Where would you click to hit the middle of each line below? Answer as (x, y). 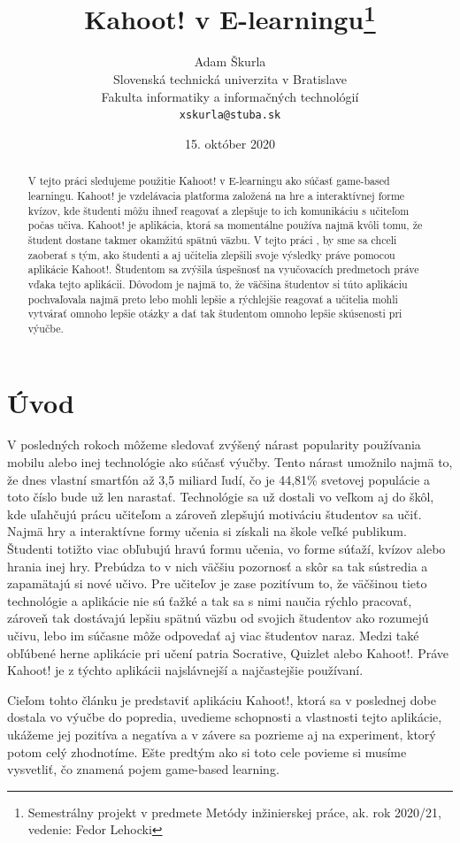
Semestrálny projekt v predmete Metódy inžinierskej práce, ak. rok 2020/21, (234, 812)
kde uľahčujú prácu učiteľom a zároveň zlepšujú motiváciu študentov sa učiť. (215, 513)
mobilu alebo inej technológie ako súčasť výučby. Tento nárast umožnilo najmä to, (230, 462)
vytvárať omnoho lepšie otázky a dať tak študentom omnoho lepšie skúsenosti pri (215, 314)
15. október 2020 (230, 143)
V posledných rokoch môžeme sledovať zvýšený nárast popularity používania (214, 444)
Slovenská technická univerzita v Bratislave (230, 79)
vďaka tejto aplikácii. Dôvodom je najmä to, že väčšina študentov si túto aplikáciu (218, 284)
